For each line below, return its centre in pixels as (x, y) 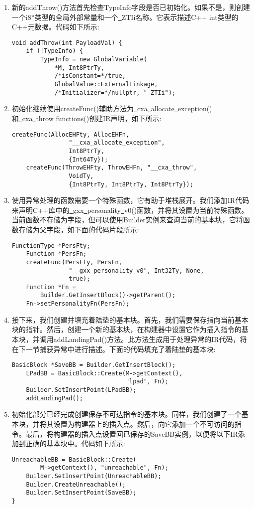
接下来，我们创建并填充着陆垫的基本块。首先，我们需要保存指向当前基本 (130, 319)
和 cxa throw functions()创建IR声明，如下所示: (86, 118)
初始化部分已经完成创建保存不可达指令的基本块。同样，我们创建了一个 (127, 414)
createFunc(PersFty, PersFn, (74, 262)
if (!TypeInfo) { (54, 51)
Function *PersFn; (56, 254)
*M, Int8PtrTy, (79, 68)
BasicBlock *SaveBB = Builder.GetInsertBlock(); (94, 365)
